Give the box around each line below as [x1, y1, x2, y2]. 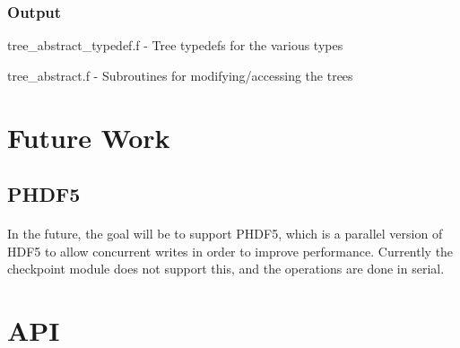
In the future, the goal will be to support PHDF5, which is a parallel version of [7, 224, 443, 243]
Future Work [7, 118, 170, 155]
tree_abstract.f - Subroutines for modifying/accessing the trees [7, 65, 353, 84]
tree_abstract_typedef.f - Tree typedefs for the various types [7, 36, 343, 55]
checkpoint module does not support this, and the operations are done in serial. [7, 259, 445, 278]
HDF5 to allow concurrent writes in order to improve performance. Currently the [7, 241, 454, 260]
